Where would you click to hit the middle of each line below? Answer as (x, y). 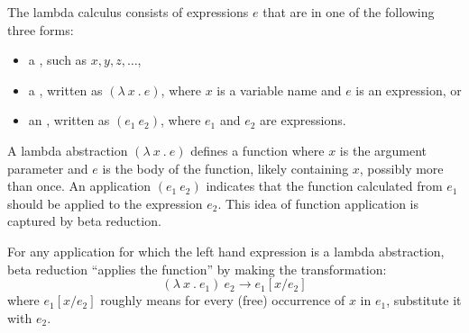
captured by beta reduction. (84, 221)
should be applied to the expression (105, 203)
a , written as (65, 90)
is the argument (383, 150)
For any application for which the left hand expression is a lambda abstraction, (226, 251)
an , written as (69, 120)
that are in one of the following (349, 12)
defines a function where (257, 150)
